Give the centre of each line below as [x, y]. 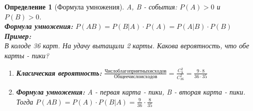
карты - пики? [27, 55]
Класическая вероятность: [59, 72]
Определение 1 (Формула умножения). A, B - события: [91, 6]
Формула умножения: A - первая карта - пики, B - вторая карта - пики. [131, 92]
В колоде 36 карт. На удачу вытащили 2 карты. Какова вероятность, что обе [127, 46]
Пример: [18, 36]
